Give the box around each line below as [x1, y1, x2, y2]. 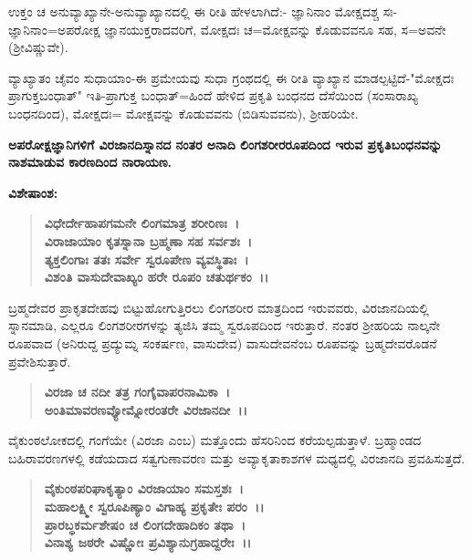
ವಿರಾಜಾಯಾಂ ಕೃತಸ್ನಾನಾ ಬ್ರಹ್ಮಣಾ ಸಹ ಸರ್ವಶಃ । [44, 231, 253, 250]
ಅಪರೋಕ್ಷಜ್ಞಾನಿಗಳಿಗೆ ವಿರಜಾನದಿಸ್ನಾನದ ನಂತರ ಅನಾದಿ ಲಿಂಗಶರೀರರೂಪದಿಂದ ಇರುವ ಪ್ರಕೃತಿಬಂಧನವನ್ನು [8, 134, 443, 153]
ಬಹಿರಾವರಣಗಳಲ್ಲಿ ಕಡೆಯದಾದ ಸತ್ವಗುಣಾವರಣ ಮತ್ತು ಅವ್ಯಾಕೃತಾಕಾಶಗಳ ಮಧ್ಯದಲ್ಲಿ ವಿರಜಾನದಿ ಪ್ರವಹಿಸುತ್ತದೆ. [8, 448, 466, 467]
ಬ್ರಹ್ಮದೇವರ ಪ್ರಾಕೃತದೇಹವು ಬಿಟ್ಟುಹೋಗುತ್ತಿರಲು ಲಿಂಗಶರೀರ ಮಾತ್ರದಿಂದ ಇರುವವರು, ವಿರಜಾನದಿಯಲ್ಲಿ [8, 297, 429, 316]
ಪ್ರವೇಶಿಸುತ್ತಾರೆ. [8, 351, 71, 370]
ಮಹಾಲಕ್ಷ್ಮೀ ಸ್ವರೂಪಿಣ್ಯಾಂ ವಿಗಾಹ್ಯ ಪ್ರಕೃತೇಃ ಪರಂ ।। [44, 497, 265, 516]
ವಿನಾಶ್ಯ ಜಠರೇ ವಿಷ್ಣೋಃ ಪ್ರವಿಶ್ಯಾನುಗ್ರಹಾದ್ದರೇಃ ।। [44, 533, 252, 552]
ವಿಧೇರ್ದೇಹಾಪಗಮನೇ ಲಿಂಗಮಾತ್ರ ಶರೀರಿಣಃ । [44, 213, 240, 233]
